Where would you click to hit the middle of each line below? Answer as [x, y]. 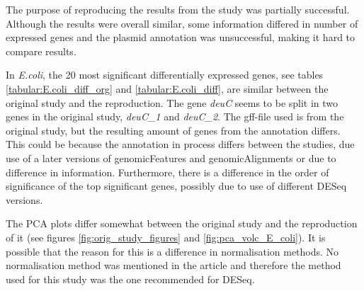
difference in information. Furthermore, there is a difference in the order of [167, 172]
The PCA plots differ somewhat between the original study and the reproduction [182, 223]
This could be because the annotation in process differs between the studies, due [180, 144]
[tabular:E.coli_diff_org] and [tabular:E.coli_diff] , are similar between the [167, 88]
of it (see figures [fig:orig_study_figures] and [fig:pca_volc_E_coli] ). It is [166, 237]
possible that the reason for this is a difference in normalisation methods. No [172, 251]
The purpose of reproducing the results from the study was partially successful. [178, 9]
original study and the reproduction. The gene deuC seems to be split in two [172, 102]
